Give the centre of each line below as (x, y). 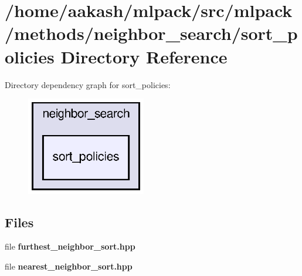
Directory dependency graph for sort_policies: (88, 84)
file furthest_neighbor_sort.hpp (70, 246)
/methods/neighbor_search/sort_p (151, 33)
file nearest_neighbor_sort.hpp (69, 266)
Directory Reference (144, 56)
